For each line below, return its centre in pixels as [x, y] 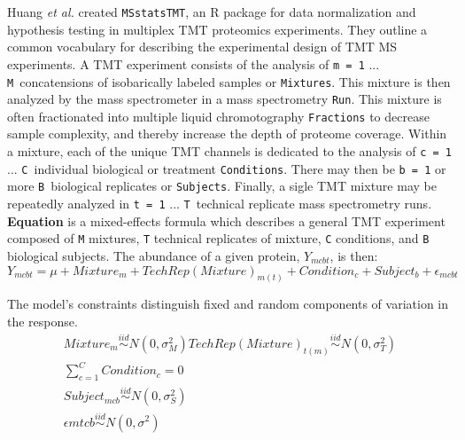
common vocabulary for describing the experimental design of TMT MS [202, 47]
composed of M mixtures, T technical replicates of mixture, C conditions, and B [218, 238]
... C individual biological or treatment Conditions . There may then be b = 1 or [227, 168]
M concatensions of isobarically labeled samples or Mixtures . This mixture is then [229, 81]
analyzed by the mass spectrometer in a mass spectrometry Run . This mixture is [225, 99]
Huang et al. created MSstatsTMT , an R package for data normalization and [212, 12]
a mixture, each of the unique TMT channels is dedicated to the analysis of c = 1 [230, 151]
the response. [43, 321]
